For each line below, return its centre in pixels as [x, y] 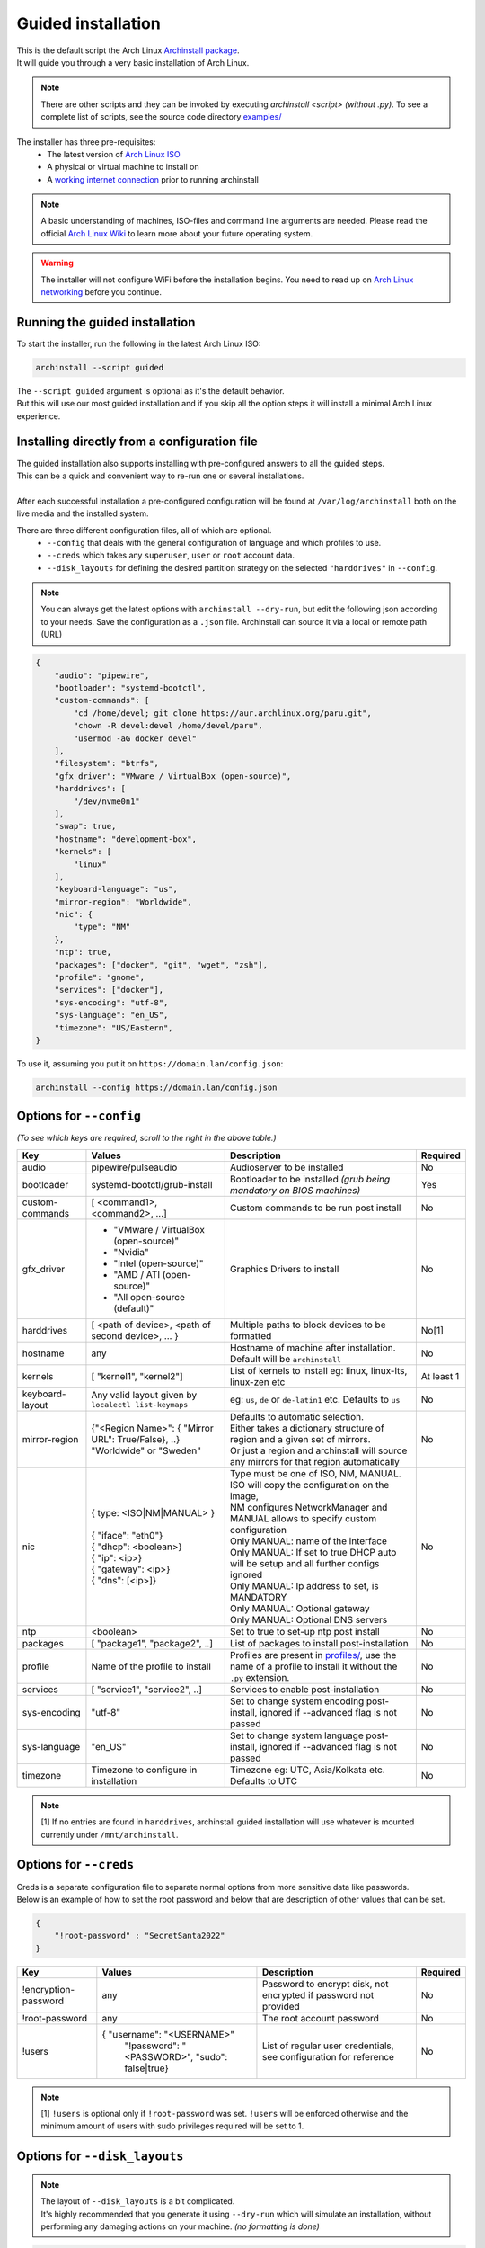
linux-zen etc [257, 1382]
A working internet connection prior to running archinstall [153, 179]
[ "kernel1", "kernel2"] [137, 1376]
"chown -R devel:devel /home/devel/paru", [168, 726]
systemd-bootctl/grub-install [152, 1184]
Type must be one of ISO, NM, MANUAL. [315, 1473]
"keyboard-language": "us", [116, 889]
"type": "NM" [102, 927]
